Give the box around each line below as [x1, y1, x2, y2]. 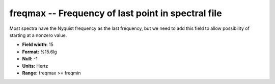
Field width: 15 [22, 41, 53, 48]
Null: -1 [22, 56, 38, 62]
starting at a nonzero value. [9, 32, 67, 38]
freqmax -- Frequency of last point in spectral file [9, 8, 222, 19]
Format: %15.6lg [22, 49, 57, 55]
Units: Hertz [22, 63, 48, 69]
